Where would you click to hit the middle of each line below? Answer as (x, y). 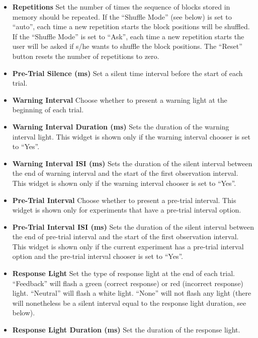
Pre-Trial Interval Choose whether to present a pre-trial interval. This (124, 200)
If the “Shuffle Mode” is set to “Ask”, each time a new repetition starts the (128, 36)
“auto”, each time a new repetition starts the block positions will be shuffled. (131, 26)
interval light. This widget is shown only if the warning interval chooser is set (131, 136)
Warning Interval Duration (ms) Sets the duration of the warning (121, 126)
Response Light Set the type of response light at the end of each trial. (123, 273)
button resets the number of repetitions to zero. (86, 56)
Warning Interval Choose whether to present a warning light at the (120, 99)
